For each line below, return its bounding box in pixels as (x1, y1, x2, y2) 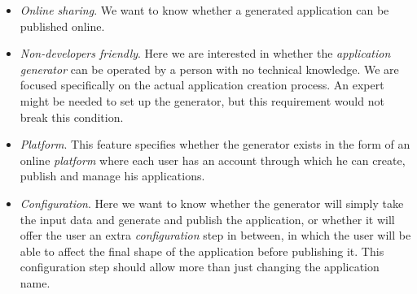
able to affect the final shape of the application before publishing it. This (20, 242, 384, 259)
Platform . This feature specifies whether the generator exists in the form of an (20, 136, 410, 153)
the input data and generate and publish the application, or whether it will (20, 210, 395, 227)
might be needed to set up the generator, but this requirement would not (20, 92, 384, 109)
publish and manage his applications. (20, 167, 205, 184)
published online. (20, 17, 105, 34)
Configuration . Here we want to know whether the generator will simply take (20, 194, 404, 211)
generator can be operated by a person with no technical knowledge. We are (20, 60, 399, 77)
